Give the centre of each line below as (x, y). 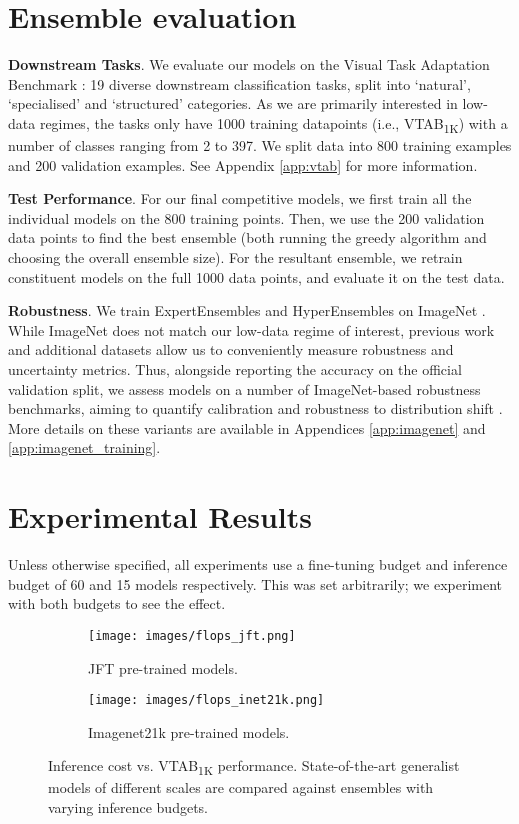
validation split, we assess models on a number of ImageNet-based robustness (244, 388)
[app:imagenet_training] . (84, 447)
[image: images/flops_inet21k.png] (206, 700)
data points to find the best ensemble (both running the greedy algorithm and (247, 237)
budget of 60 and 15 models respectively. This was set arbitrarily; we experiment (255, 583)
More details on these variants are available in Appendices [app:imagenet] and (247, 427)
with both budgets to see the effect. (117, 603)
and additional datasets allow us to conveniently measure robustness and (231, 349)
